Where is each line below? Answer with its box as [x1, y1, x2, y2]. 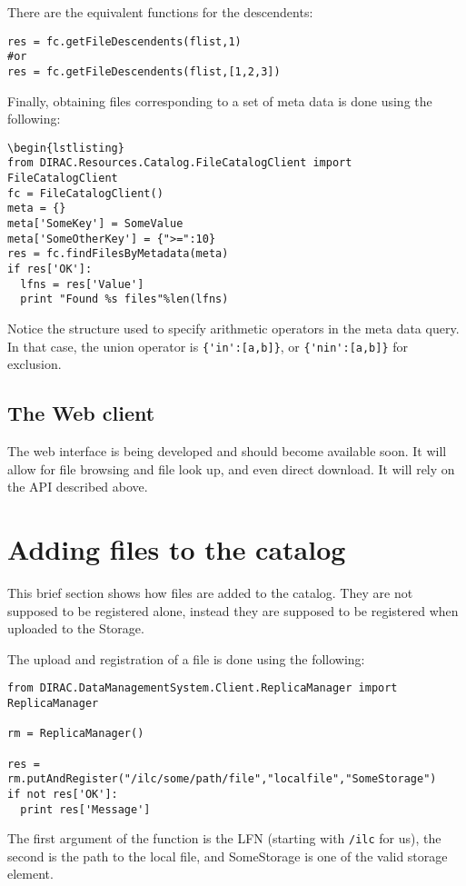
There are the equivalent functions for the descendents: [7, 3, 313, 21]
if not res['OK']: [7, 787, 118, 801]
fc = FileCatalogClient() [7, 186, 164, 200]
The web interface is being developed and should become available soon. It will [7, 442, 447, 461]
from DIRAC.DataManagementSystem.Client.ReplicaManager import [7, 682, 398, 695]
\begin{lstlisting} [7, 141, 124, 154]
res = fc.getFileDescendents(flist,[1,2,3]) [7, 65, 281, 78]
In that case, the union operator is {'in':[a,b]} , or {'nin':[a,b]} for [7, 336, 409, 355]
